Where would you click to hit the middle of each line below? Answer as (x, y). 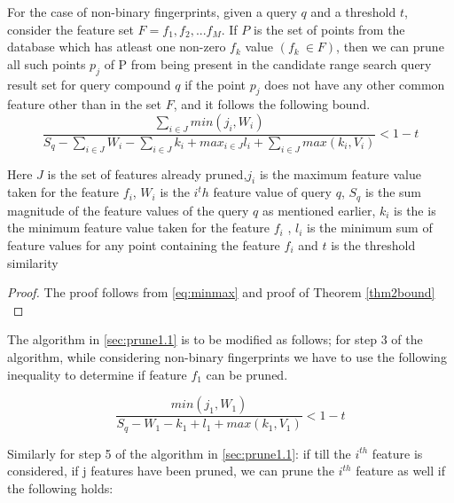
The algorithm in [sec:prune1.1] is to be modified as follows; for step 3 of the (215, 339)
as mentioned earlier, (319, 210)
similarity (33, 262)
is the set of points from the (329, 29)
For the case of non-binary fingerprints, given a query (152, 12)
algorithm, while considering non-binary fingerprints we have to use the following (227, 357)
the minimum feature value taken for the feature (139, 228)
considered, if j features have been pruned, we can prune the (171, 471)
